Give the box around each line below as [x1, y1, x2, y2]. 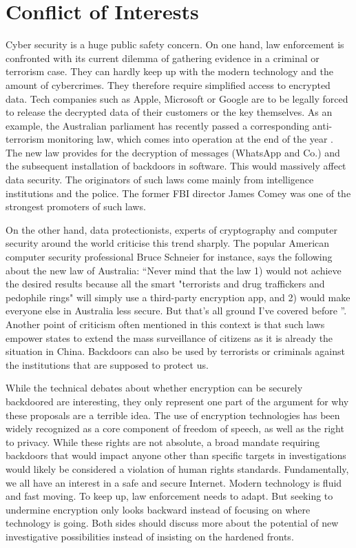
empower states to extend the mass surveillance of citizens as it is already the [6, 330, 333, 345]
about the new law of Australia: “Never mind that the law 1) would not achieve [6, 263, 342, 277]
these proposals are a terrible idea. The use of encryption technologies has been [6, 407, 340, 422]
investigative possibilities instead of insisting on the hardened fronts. [6, 529, 294, 543]
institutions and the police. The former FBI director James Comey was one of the [6, 185, 351, 200]
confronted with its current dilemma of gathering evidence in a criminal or [6, 50, 320, 65]
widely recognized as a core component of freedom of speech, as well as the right [6, 421, 344, 436]
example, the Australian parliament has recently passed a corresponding [6, 118, 310, 132]
